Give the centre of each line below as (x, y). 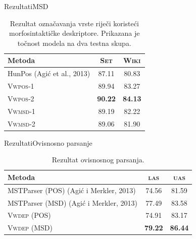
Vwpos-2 (21, 98)
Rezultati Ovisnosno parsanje (48, 142)
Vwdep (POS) (29, 215)
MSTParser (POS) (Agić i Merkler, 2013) (72, 190)
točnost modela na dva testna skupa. (74, 43)
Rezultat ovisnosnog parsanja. (98, 160)
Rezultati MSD (26, 6)
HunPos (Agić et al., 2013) (49, 73)
